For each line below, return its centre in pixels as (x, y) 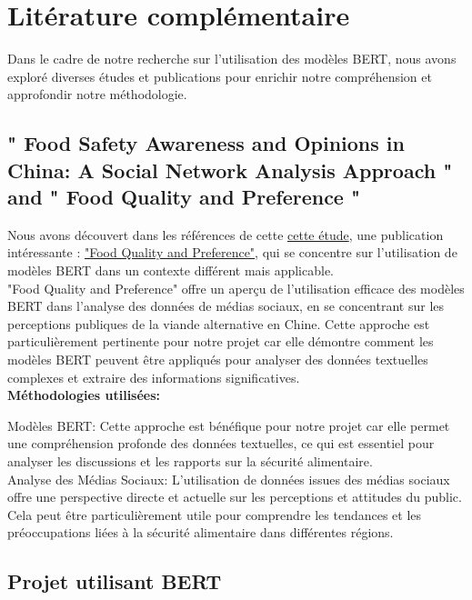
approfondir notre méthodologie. (97, 94)
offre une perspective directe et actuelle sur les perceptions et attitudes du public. (235, 497)
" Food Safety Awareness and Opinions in (206, 143)
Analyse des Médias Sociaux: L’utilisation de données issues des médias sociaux (229, 479)
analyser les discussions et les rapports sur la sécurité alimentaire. (190, 461)
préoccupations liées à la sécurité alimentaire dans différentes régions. (201, 532)
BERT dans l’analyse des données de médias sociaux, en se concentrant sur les (226, 306)
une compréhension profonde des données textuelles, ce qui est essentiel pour (221, 443)
